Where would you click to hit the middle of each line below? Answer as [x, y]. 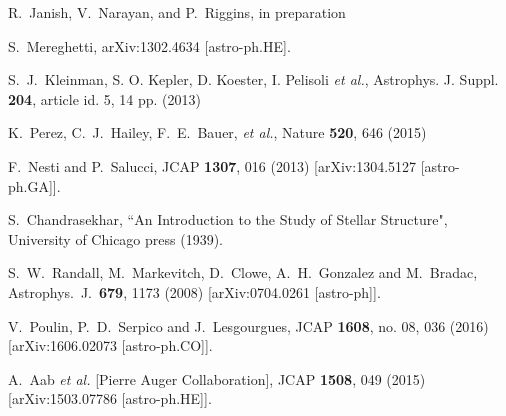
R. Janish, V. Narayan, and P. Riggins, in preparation [177, 12]
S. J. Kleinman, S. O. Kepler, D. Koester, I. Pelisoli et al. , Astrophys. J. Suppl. [253, 79]
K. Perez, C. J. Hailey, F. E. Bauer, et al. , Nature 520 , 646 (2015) [217, 132]
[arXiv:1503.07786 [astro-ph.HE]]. [110, 398]
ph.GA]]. [34, 185]
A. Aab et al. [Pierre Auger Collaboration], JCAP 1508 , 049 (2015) [217, 378]
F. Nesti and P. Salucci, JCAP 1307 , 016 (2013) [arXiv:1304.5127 [212, 165]
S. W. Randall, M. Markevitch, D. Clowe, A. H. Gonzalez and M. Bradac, [243, 272]
